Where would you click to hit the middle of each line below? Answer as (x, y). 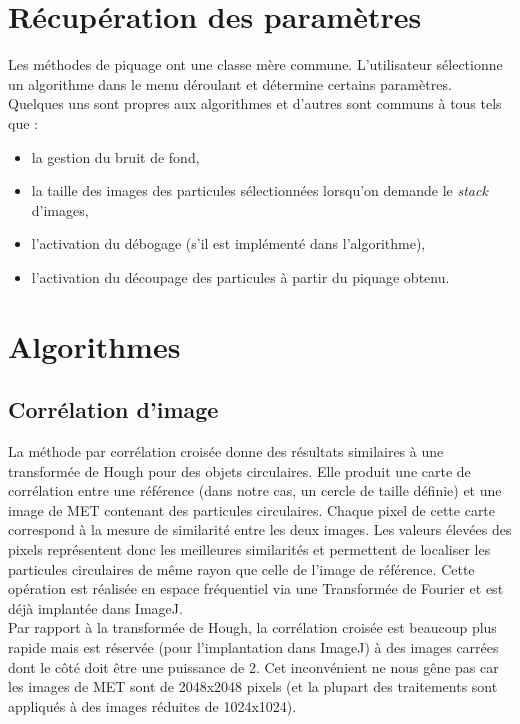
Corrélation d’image (113, 409)
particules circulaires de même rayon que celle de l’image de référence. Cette (241, 568)
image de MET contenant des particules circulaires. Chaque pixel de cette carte (252, 509)
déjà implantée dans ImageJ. (95, 607)
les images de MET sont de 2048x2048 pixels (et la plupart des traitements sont (253, 686)
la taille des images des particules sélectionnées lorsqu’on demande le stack (259, 190)
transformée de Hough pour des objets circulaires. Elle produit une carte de (239, 470)
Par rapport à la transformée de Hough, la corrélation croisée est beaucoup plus (252, 627)
